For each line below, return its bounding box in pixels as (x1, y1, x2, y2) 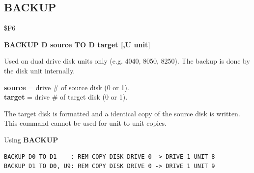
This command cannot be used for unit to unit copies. (4, 118, 167, 128)
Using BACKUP (4, 134, 58, 144)
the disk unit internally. (4, 65, 75, 75)
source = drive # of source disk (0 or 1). (4, 82, 129, 92)
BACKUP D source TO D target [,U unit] (4, 39, 150, 49)
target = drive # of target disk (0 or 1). (4, 92, 128, 102)
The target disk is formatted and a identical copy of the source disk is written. (4, 108, 240, 118)
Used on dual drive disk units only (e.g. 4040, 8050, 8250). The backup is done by (4, 56, 250, 66)
